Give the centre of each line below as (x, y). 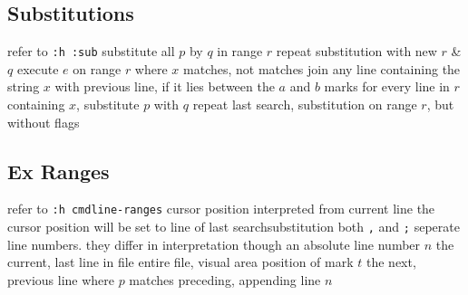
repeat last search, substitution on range (305, 105)
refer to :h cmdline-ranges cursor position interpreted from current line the (221, 209)
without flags (44, 122)
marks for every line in (387, 86)
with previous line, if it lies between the (165, 86)
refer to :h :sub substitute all (91, 51)
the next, (391, 262)
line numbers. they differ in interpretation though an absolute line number (214, 244)
